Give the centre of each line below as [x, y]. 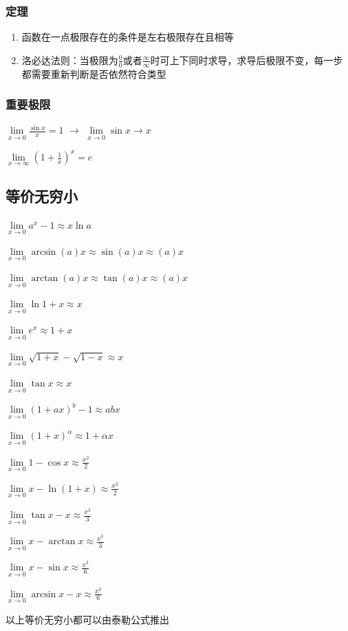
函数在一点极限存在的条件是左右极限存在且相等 [128, 37]
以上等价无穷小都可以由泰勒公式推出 [87, 619]
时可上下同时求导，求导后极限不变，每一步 [247, 60]
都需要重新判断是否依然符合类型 [94, 73]
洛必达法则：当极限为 [70, 60]
